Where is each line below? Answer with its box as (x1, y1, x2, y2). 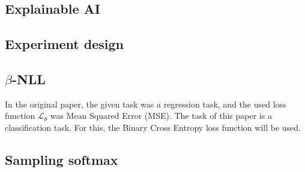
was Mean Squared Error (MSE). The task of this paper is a (50, 109, 272, 122)
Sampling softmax (5, 150, 118, 168)
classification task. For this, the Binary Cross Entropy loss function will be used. (5, 121, 301, 133)
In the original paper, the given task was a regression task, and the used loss (5, 97, 286, 110)
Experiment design (5, 35, 124, 53)
